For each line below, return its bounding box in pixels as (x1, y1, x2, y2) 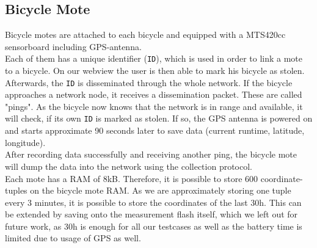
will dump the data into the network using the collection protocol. (5, 159, 253, 172)
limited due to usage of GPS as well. (5, 232, 141, 244)
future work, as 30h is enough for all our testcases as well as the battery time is (5, 219, 302, 232)
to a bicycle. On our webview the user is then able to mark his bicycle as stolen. (5, 64, 305, 77)
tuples (5, 184, 27, 197)
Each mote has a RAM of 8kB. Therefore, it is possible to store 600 (5, 172, 258, 184)
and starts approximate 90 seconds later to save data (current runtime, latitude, (5, 124, 305, 137)
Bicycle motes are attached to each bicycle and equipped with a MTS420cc (5, 28, 286, 41)
